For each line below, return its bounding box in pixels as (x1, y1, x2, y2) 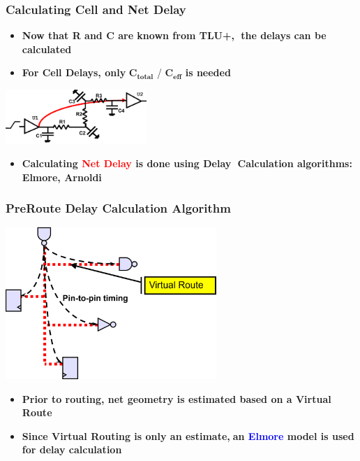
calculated (22, 41, 72, 56)
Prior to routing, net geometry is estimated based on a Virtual (22, 391, 331, 406)
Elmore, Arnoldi (22, 169, 102, 184)
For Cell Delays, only (22, 65, 126, 80)
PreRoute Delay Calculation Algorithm (6, 199, 231, 217)
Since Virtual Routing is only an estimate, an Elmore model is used (22, 428, 354, 443)
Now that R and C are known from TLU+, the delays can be (22, 28, 327, 43)
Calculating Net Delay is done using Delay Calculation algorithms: (22, 155, 352, 170)
